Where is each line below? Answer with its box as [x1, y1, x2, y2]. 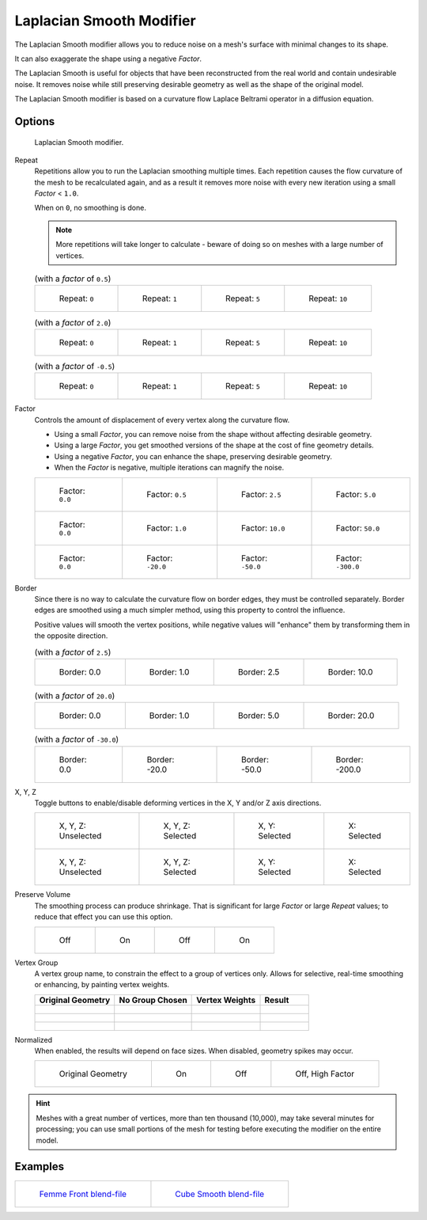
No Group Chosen [119, 994, 187, 1005]
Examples [14, 1160, 65, 1173]
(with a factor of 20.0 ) [34, 690, 115, 701]
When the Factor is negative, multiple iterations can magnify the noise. [54, 463, 285, 473]
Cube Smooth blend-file [175, 1188, 265, 1199]
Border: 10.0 [327, 666, 373, 677]
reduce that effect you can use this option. [34, 912, 173, 922]
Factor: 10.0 [241, 523, 285, 534]
